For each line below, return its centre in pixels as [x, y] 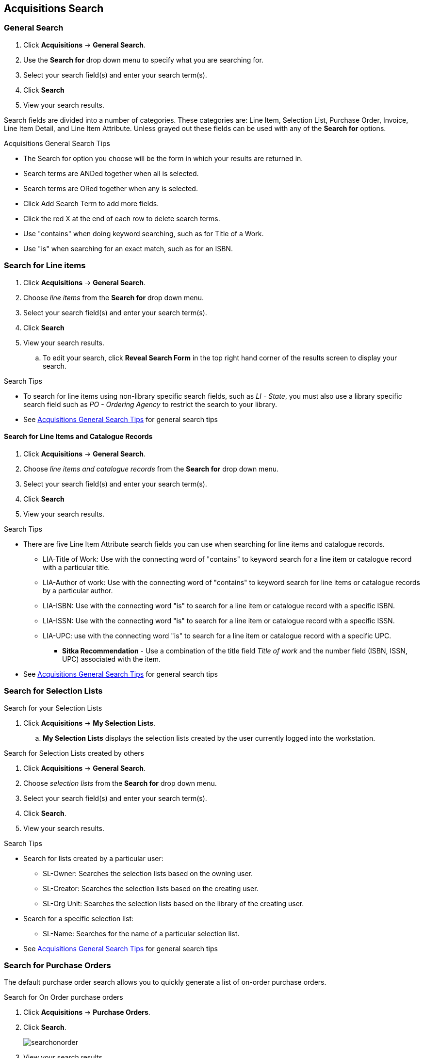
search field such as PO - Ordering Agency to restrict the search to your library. [150, 404]
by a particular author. [78, 590]
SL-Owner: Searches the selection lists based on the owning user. [148, 873]
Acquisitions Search [54, 8]
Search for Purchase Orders [57, 965]
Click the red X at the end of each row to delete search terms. [122, 218]
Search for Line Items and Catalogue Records [78, 437]
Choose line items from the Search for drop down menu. [114, 297]
